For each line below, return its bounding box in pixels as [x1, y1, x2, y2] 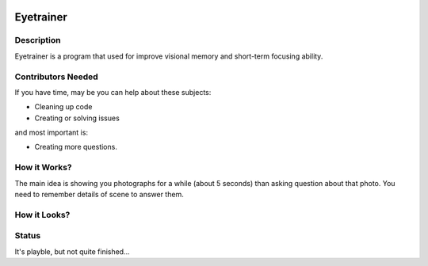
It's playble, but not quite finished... [14, 246, 130, 256]
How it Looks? [14, 209, 71, 220]
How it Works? [14, 162, 73, 173]
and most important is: [14, 127, 89, 138]
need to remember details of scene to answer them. [14, 190, 184, 199]
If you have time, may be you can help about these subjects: [14, 87, 212, 97]
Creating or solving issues [34, 113, 120, 123]
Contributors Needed [14, 71, 98, 82]
